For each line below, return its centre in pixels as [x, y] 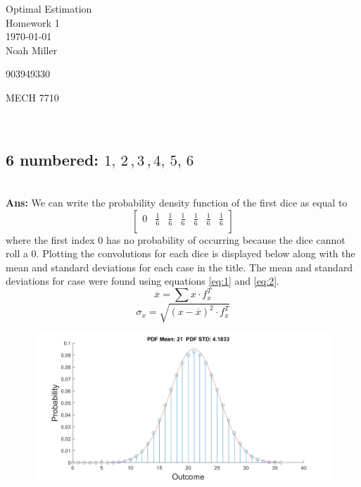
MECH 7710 [32, 97]
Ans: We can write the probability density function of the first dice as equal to [177, 202]
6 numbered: [52, 159]
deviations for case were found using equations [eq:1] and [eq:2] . [142, 281]
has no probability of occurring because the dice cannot [226, 239]
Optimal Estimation [49, 8]
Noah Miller [32, 50]
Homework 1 [33, 22]
